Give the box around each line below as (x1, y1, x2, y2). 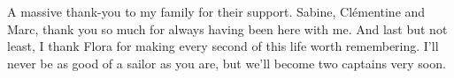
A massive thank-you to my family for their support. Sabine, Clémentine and (7, 3, 426, 20)
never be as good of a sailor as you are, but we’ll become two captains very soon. (7, 53, 446, 72)
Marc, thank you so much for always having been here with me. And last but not (7, 19, 448, 38)
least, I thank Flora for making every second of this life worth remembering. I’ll (7, 37, 439, 55)
